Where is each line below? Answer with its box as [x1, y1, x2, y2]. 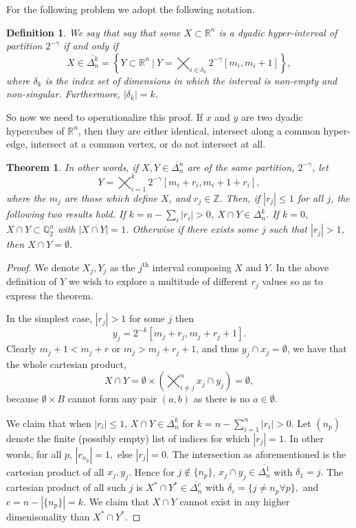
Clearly [6, 341, 36, 356]
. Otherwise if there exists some [126, 222, 258, 236]
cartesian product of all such [6, 480, 126, 494]
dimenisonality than [6, 509, 90, 523]
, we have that [287, 341, 347, 356]
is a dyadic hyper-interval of [219, 25, 337, 39]
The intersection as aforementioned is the [172, 446, 346, 461]
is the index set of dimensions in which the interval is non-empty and [45, 73, 337, 87]
